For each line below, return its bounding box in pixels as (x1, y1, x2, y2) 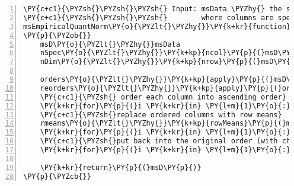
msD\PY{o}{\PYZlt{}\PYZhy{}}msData (40, 40, 180, 49)
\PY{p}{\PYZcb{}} (23, 172, 91, 181)
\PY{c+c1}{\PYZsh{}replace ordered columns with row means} (40, 110, 282, 119)
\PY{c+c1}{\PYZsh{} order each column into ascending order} (40, 92, 286, 101)
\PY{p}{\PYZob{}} (23, 31, 91, 40)
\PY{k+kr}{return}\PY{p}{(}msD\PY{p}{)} (40, 163, 202, 172)
